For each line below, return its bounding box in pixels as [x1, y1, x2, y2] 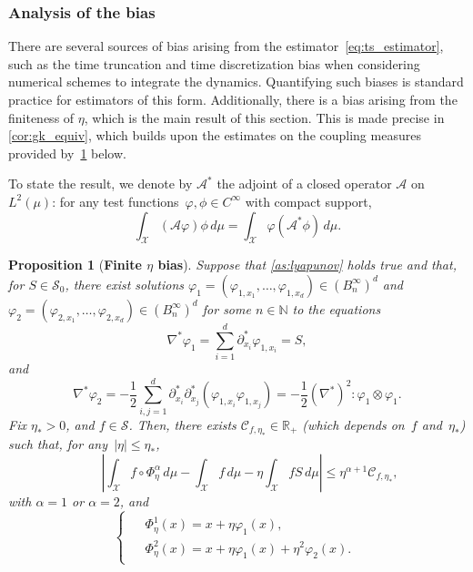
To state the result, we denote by [8, 174, 193, 193]
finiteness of [8, 107, 75, 127]
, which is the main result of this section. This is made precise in [84, 107, 445, 127]
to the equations [292, 299, 381, 318]
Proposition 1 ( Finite [8, 255, 142, 274]
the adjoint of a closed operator [216, 174, 392, 193]
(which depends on [302, 414, 405, 434]
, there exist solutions [65, 274, 184, 293]
